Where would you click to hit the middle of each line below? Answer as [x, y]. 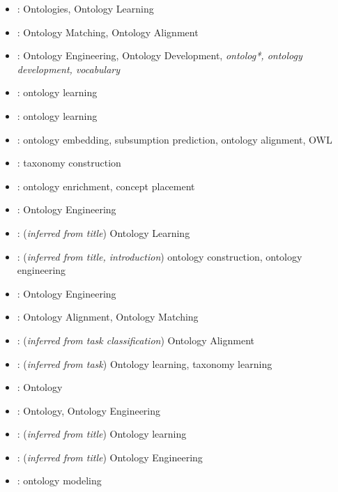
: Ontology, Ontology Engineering [89, 410]
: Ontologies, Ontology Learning [85, 8]
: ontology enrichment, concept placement [106, 186]
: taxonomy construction [69, 163]
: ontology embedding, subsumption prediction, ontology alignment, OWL [175, 139]
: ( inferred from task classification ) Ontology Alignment [136, 340]
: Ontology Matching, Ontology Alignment [108, 32]
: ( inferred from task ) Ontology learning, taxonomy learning [145, 363]
